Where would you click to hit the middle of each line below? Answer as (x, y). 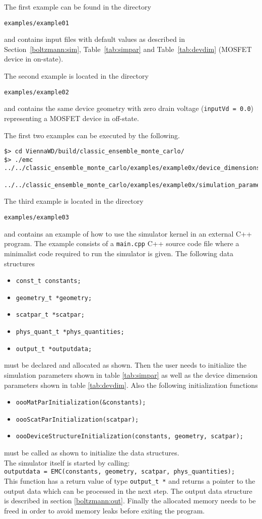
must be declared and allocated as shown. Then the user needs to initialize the (125, 365)
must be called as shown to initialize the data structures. (92, 453)
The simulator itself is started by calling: (67, 462)
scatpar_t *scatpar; (50, 315)
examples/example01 (37, 23)
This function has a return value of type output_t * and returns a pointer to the (130, 480)
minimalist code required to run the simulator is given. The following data (119, 253)
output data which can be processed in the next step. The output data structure (128, 491)
